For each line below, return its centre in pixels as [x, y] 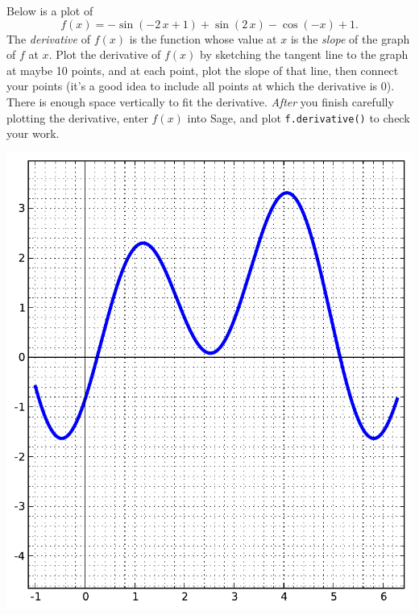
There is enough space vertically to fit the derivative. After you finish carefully [200, 101]
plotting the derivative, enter [77, 117]
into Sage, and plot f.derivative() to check [299, 117]
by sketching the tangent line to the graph [304, 54]
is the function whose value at [203, 38]
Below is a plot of [50, 10]
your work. [33, 133]
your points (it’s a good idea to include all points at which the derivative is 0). [201, 86]
